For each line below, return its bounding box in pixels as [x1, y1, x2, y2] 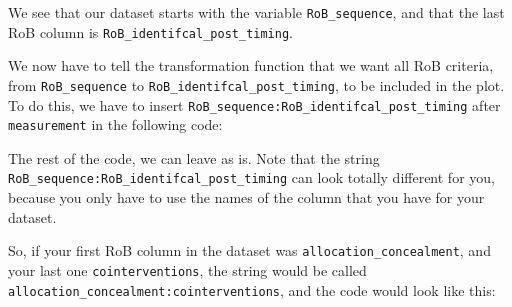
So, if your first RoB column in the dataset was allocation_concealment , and [8, 240, 491, 261]
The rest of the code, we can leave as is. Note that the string [8, 147, 380, 168]
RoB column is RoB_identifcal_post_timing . [8, 21, 293, 42]
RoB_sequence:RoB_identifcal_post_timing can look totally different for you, [8, 167, 495, 188]
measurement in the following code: [8, 114, 223, 135]
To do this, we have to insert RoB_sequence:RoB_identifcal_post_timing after [8, 94, 501, 115]
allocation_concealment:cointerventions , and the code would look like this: [8, 279, 496, 300]
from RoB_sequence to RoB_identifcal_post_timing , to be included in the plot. [8, 74, 505, 95]
